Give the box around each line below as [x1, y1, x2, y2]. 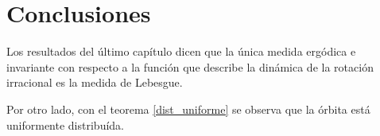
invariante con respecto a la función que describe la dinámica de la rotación [6, 58, 374, 75]
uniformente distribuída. [6, 116, 124, 133]
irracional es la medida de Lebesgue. [6, 74, 183, 91]
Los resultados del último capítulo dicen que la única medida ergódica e [6, 43, 356, 60]
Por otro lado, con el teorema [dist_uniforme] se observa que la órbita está [6, 100, 370, 117]
